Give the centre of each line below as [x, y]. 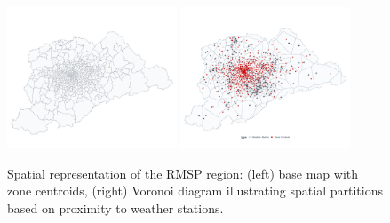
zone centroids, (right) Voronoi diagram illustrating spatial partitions [195, 191]
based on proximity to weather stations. [115, 207]
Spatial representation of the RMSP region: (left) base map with [183, 173]
